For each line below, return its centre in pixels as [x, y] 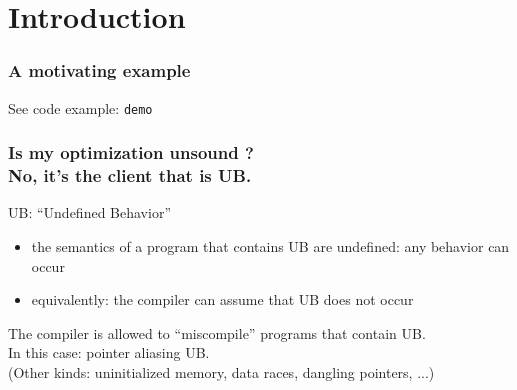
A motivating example [99, 70]
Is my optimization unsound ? [131, 152]
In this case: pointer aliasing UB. [109, 352]
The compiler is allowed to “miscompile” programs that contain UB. [217, 332]
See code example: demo [80, 107]
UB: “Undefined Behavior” [89, 212]
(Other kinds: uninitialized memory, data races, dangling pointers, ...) [221, 371]
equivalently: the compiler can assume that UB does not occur [222, 299]
